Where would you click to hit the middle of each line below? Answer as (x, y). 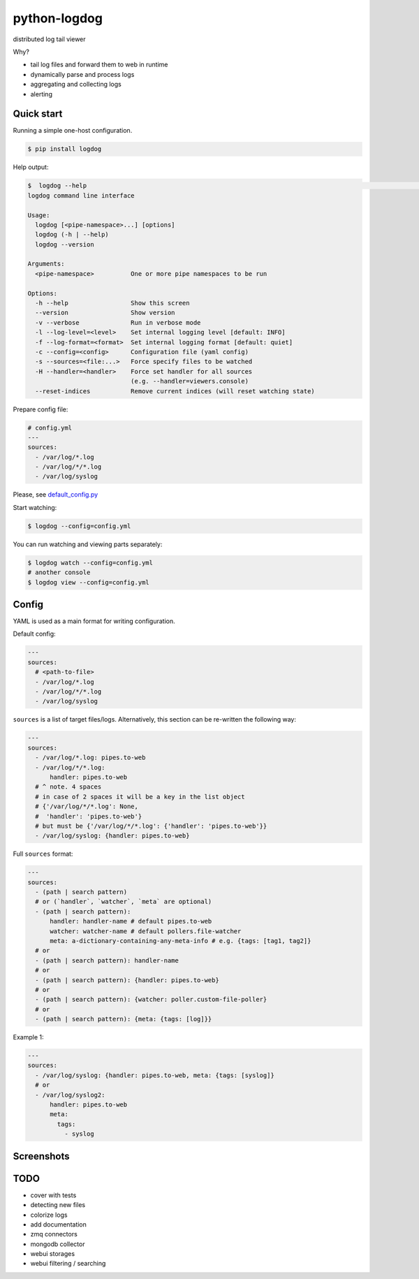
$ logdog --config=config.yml (79, 526)
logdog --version (65, 244)
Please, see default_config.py (56, 495)
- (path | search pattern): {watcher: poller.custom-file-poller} (151, 1000)
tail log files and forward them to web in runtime (99, 65)
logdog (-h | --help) (72, 235)
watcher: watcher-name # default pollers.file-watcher (146, 931)
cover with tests (53, 1195)
